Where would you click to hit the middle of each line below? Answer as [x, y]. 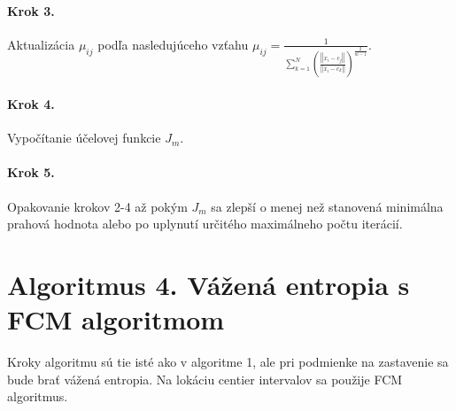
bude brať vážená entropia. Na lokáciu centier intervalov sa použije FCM [205, 379]
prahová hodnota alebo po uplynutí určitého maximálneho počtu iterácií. [205, 224]
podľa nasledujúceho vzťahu [173, 44]
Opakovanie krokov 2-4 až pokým [97, 206]
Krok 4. [31, 104]
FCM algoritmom [116, 319]
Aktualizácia [41, 44]
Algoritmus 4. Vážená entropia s [209, 284]
